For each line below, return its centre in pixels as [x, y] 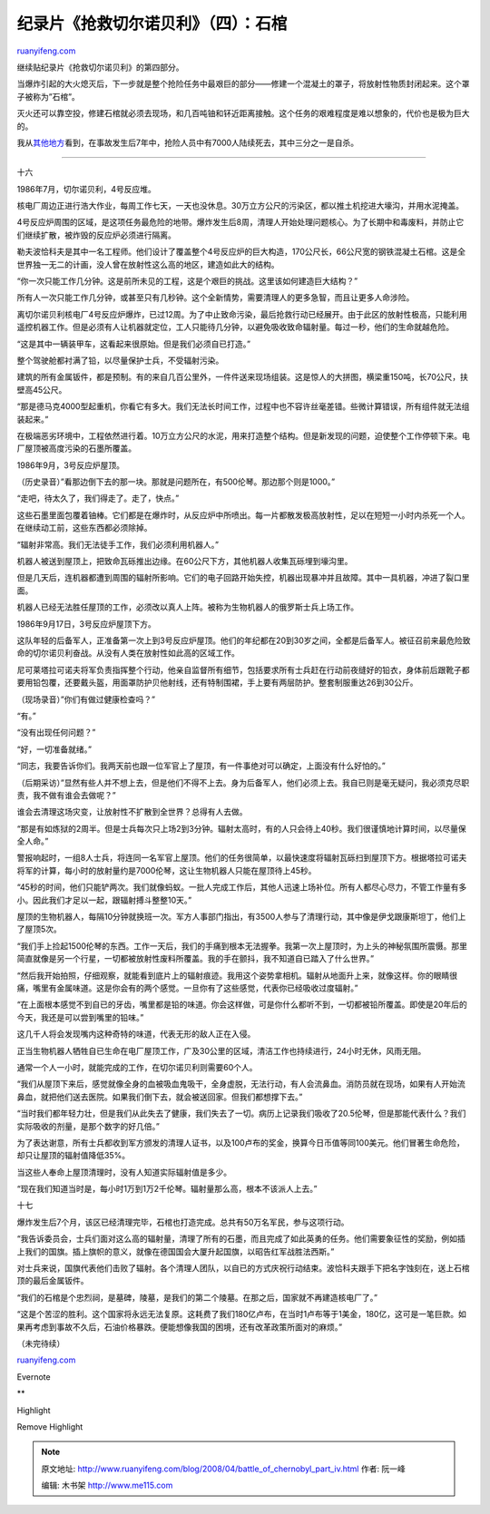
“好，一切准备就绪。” [54, 749]
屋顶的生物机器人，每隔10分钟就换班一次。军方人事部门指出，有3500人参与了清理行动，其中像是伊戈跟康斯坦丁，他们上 [241, 917]
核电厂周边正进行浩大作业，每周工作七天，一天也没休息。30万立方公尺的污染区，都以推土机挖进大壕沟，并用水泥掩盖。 [240, 206]
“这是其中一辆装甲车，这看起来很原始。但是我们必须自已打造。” [134, 344]
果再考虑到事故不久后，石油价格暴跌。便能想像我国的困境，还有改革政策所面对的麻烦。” [180, 1327]
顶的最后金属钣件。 [53, 1281]
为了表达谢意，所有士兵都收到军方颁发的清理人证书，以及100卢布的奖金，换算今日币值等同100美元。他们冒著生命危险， [240, 1142]
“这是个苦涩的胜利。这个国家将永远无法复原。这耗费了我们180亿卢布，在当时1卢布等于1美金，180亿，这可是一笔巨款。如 [241, 1314]
